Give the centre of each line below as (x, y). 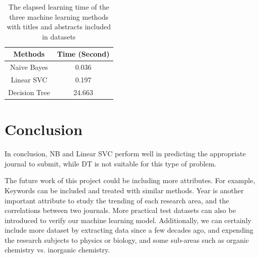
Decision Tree (29, 92)
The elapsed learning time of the (59, 7)
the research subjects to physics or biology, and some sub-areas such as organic (127, 240)
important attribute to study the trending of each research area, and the (117, 200)
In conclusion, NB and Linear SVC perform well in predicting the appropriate (125, 154)
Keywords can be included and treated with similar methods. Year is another (124, 190)
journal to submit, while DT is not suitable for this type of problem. (111, 163)
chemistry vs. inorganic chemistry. (57, 250)
